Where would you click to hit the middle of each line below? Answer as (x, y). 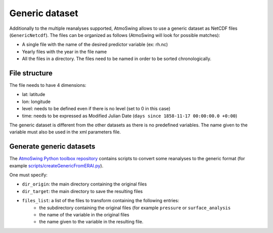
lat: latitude (34, 95)
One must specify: (29, 175)
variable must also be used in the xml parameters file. (65, 132)
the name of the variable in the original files (84, 215)
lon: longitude (36, 102)
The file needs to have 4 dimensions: (48, 85)
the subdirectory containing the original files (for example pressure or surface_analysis (135, 208)
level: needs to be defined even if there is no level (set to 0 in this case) (96, 109)
